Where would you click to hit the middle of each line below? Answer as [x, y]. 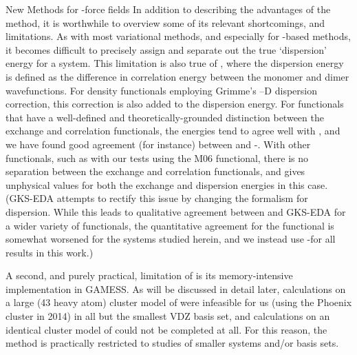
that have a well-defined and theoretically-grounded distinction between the [165, 117]
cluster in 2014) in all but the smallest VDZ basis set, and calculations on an [168, 316]
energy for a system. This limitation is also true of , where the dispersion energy [175, 63]
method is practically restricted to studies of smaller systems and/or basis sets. [172, 343]
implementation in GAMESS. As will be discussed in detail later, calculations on [176, 288]
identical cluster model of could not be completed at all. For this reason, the [166, 329]
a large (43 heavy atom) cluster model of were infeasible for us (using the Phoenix [179, 302]
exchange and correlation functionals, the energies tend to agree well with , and [173, 131]
